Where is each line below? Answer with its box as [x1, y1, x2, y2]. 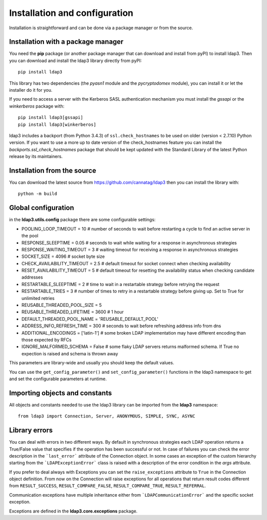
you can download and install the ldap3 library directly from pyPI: [9, 58, 142, 63]
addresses [21, 274, 43, 280]
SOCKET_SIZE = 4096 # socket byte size [21, 253, 105, 260]
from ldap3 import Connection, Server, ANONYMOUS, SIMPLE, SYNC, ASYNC [18, 413, 195, 419]
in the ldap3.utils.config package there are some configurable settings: [9, 217, 156, 223]
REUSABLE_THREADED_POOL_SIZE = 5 [21, 302, 102, 308]
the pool [21, 233, 39, 239]
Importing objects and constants [9, 389, 112, 397]
